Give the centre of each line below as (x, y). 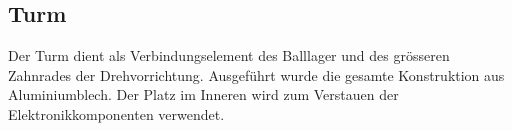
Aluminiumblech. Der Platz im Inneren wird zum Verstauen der (203, 94)
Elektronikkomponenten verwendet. (116, 113)
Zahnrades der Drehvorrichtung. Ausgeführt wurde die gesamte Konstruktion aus (256, 74)
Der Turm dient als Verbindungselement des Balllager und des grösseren (229, 55)
